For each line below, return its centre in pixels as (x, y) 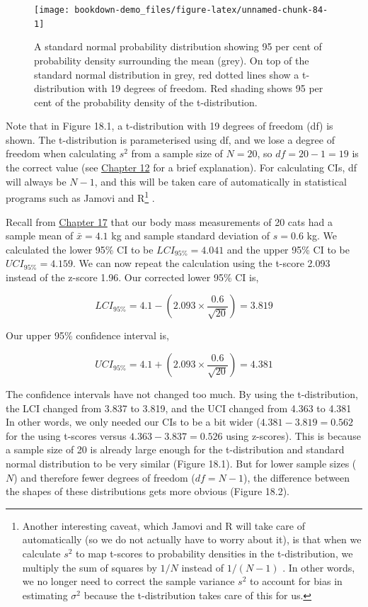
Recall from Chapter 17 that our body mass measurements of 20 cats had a (169, 221)
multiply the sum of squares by (90, 567)
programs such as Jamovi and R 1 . (80, 197)
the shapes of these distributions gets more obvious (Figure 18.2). (148, 491)
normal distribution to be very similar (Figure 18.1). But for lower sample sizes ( (181, 464)
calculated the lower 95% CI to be (80, 249)
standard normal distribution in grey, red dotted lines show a (167, 74)
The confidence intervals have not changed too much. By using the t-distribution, (182, 394)
